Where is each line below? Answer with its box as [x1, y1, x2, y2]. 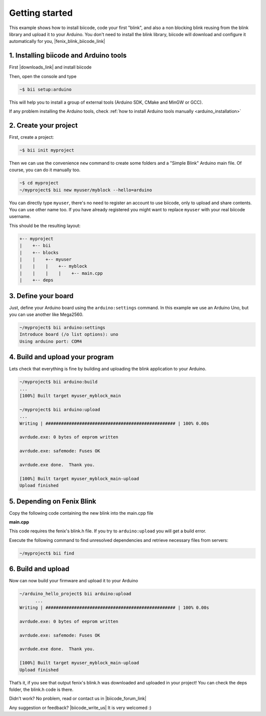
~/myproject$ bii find [19, 550, 74, 556]
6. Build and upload [9, 565, 69, 573]
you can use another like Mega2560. [9, 311, 84, 317]
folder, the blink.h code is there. [9, 686, 74, 692]
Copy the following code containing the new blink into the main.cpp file [9, 510, 154, 516]
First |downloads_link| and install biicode [9, 64, 92, 70]
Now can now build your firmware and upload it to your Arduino [9, 578, 138, 584]
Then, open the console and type [9, 73, 77, 79]
